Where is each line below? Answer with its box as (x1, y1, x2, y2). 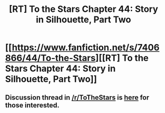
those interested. (5, 101, 60, 110)
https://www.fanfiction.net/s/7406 (11, 42, 160, 53)
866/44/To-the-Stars (5, 53, 96, 64)
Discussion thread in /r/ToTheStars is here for (5, 93, 150, 102)
